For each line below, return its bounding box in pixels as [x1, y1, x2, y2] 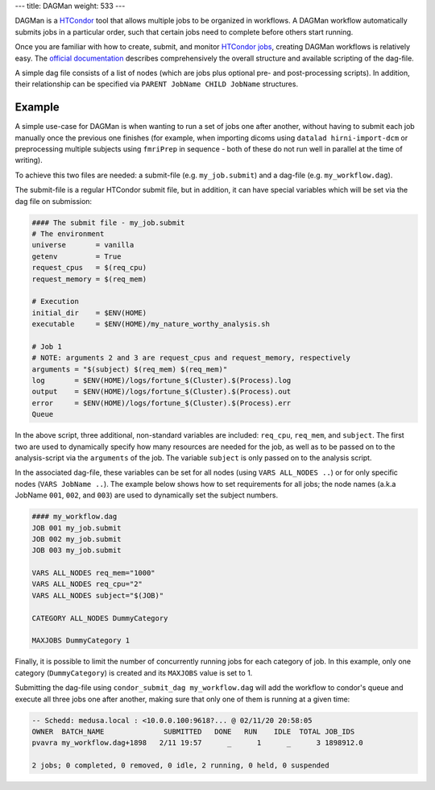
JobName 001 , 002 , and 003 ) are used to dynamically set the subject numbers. [14, 490, 278, 500]
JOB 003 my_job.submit [31, 546, 122, 555]
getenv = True [31, 252, 122, 261]
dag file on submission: [14, 196, 93, 206]
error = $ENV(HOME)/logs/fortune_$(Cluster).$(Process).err [31, 398, 292, 407]
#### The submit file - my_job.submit [31, 218, 185, 227]
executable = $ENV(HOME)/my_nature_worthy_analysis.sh [31, 319, 270, 329]
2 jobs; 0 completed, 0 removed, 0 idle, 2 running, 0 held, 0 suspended [31, 761, 329, 770]
